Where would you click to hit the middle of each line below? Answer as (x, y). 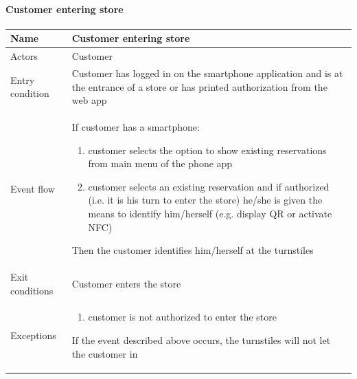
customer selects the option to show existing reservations (207, 150)
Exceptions (33, 335)
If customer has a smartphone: (136, 127)
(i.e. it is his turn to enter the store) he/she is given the (205, 200)
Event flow (33, 188)
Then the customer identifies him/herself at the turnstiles (193, 250)
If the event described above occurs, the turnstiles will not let (201, 340)
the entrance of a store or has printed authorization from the (199, 86)
